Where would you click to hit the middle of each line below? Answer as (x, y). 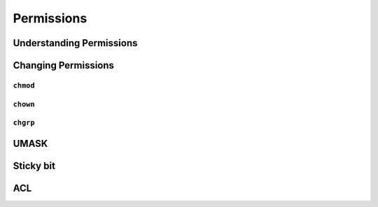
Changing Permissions (64, 65)
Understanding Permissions (75, 43)
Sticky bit (34, 165)
